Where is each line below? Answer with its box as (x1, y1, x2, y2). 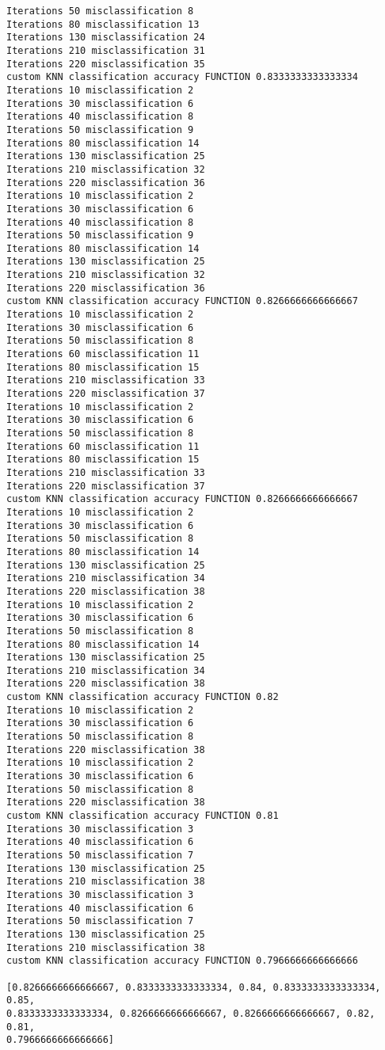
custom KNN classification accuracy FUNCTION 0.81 (6, 810, 279, 822)
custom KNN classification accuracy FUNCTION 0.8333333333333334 (6, 71, 358, 83)
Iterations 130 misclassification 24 (6, 32, 205, 44)
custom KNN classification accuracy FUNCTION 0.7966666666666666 (6, 955, 358, 967)
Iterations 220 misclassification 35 (6, 58, 205, 70)
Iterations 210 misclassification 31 (6, 44, 205, 56)
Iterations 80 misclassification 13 (6, 18, 200, 30)
